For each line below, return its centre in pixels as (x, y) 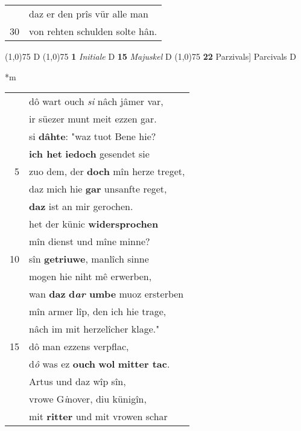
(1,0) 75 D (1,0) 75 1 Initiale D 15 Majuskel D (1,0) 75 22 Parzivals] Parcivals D (150, 56)
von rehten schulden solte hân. (93, 31)
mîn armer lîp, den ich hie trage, (98, 311)
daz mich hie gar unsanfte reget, (98, 189)
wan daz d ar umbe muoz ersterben (106, 294)
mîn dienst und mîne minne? (90, 241)
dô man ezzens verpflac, (79, 346)
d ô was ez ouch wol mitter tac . (100, 364)
